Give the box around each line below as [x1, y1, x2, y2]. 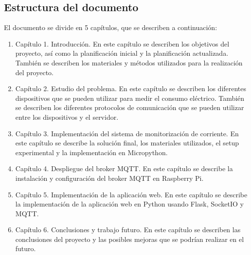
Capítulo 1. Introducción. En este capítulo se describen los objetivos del [15, 38, 230, 48]
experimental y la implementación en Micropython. [15, 147, 168, 157]
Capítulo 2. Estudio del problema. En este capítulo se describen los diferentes [15, 83, 247, 94]
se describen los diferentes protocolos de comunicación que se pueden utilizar [15, 102, 244, 112]
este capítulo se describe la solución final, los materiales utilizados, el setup [15, 138, 239, 148]
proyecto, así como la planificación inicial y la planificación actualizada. [15, 48, 229, 58]
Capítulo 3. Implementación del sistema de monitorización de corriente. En [15, 128, 239, 138]
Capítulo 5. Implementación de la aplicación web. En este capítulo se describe [15, 189, 248, 199]
